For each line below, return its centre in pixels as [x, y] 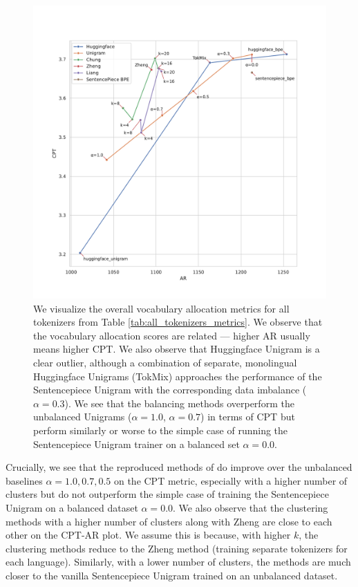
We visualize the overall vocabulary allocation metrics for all [161, 308]
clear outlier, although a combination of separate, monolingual [165, 362]
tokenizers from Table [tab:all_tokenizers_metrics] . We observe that [178, 322]
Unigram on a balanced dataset [72, 507]
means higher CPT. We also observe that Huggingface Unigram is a [177, 349]
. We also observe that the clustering [251, 507]
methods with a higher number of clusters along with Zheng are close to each [169, 521]
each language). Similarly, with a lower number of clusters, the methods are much [178, 562]
